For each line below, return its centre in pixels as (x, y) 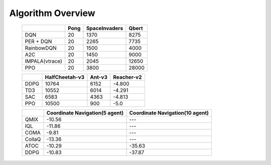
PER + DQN (38, 41)
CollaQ (33, 139)
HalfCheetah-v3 (65, 77)
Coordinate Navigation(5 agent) (85, 113)
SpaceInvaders (105, 28)
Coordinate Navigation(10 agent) (169, 113)
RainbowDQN (41, 48)
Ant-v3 (99, 77)
